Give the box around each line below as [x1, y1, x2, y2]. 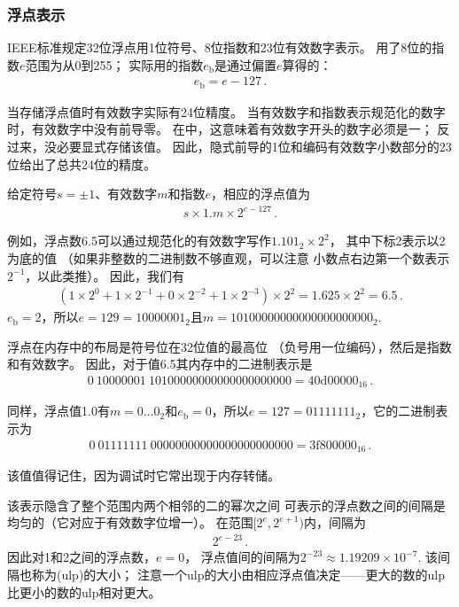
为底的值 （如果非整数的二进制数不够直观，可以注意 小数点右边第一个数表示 [7, 248, 450, 267]
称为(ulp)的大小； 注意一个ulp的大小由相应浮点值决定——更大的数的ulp [31, 565, 445, 584]
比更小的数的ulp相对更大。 [7, 582, 161, 601]
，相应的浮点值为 [210, 184, 310, 203]
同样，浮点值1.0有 [7, 401, 110, 420]
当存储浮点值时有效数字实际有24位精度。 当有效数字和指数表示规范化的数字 [7, 102, 446, 121]
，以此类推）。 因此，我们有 [25, 266, 184, 284]
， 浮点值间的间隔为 [184, 548, 300, 566]
